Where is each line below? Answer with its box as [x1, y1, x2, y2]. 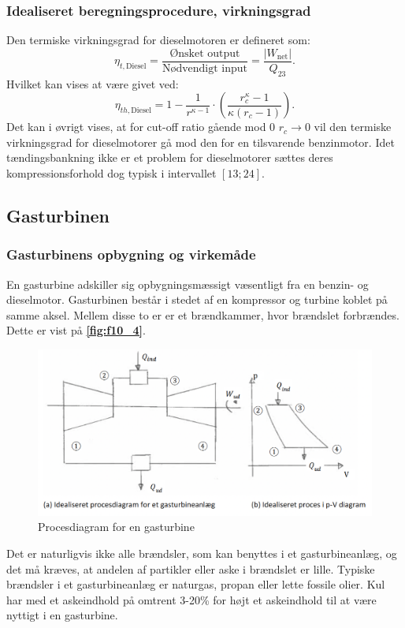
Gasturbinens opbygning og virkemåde [6, 245, 256, 264]
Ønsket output [169, 47, 240, 59]
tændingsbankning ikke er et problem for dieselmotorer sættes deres [6, 149, 333, 166]
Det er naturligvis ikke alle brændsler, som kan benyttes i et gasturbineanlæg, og [6, 544, 397, 561]
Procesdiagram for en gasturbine [38, 518, 195, 535]
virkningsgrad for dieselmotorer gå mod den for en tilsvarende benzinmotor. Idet [6, 133, 395, 150]
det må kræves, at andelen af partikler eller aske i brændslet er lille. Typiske [6, 560, 375, 577]
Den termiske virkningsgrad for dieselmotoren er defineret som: [6, 32, 310, 48]
